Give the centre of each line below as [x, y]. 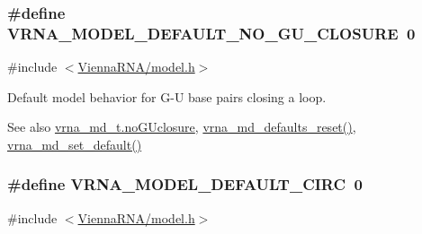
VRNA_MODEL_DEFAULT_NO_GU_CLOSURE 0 [211, 33]
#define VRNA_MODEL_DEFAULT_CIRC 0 [185, 184]
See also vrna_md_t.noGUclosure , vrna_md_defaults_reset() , [182, 127]
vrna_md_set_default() [75, 144]
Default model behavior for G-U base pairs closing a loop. [167, 96]
